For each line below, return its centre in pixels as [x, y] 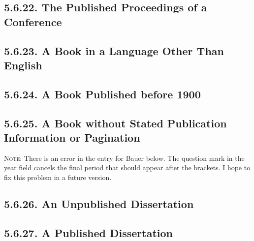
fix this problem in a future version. [58, 177]
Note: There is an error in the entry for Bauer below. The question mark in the [124, 158]
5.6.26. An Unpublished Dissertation [99, 203]
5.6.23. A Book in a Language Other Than [114, 50]
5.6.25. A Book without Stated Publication [115, 123]
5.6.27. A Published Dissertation [88, 232]
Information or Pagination [72, 137]
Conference [33, 21]
